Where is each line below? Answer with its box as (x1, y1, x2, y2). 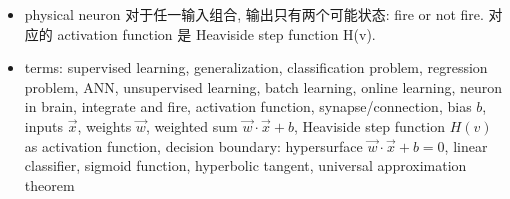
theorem (24, 174, 75, 195)
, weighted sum (145, 115, 238, 136)
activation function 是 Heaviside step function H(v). (57, 23, 376, 44)
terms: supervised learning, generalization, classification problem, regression (24, 57, 488, 78)
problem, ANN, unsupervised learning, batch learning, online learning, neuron (24, 76, 503, 97)
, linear (444, 135, 488, 156)
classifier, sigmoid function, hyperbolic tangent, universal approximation (24, 155, 467, 176)
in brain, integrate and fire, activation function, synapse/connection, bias (24, 96, 472, 117)
